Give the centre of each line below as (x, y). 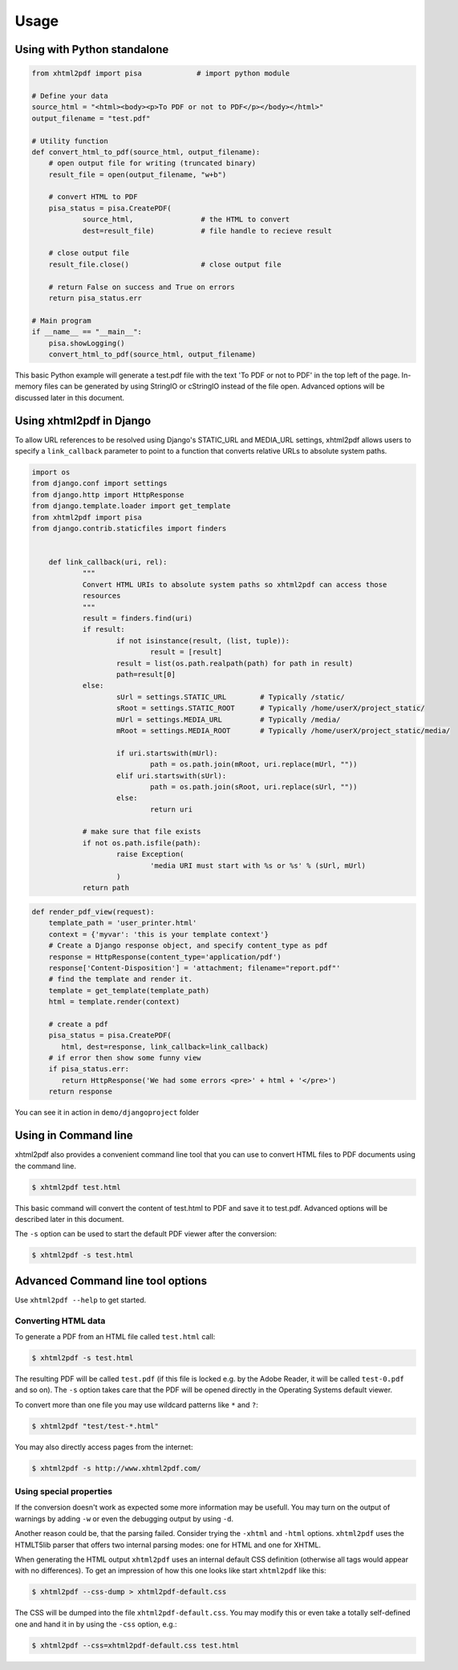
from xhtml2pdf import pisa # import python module (161, 73)
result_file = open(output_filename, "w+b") (138, 174)
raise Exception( (150, 854)
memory (29, 386)
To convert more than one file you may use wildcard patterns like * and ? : (136, 1404)
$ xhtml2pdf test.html (76, 1187)
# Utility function (70, 141)
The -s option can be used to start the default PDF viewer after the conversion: (146, 1234)
